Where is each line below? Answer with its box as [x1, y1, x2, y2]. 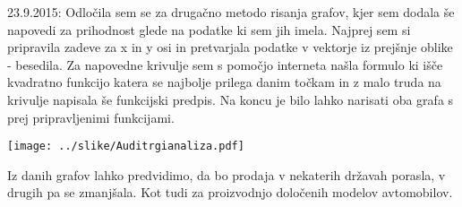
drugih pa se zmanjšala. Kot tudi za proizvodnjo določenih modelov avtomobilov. [7, 183, 453, 202]
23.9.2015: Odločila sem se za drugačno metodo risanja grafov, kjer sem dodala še [7, 3, 455, 21]
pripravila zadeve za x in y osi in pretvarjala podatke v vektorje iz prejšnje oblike [7, 38, 453, 56]
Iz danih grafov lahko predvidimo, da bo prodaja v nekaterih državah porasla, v [7, 165, 446, 184]
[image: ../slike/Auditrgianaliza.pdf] [7, 140, 244, 153]
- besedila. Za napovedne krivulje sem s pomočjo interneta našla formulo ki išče [7, 55, 443, 73]
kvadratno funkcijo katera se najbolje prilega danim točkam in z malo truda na [7, 73, 441, 91]
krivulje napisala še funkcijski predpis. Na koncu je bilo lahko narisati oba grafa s [7, 90, 454, 108]
